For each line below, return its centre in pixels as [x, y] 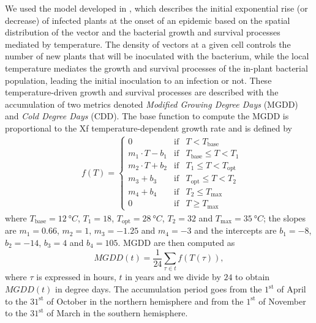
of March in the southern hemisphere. [117, 313]
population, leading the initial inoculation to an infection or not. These [138, 80]
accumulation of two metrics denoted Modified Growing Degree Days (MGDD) [152, 104]
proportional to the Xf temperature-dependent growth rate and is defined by [149, 128]
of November [282, 301]
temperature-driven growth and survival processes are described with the [142, 92]
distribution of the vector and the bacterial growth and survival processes [143, 32]
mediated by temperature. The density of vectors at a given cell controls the [148, 44]
